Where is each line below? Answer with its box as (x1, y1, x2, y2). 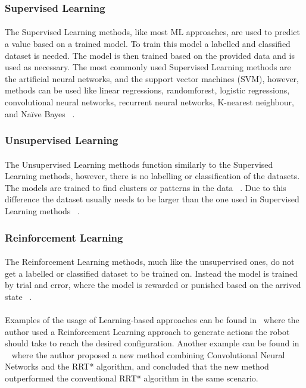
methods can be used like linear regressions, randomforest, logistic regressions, (5, 84, 290, 96)
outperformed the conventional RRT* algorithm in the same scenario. (5, 371, 258, 384)
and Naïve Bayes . (5, 107, 75, 120)
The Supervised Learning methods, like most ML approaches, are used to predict (5, 26, 301, 38)
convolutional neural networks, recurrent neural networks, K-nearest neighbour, (5, 96, 294, 108)
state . (5, 290, 32, 302)
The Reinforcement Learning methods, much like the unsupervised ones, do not (5, 255, 295, 268)
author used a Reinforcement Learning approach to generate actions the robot (5, 325, 290, 337)
